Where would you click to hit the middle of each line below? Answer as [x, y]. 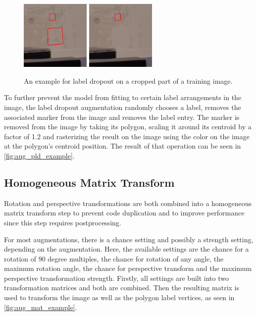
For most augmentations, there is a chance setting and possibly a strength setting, [129, 239]
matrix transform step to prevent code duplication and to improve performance [124, 213]
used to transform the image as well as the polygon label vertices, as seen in [119, 297]
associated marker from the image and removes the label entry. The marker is [122, 117]
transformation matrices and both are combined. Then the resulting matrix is [122, 288]
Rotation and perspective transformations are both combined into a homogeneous [128, 203]
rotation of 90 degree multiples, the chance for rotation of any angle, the [114, 258]
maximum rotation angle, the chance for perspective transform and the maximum [128, 268]
